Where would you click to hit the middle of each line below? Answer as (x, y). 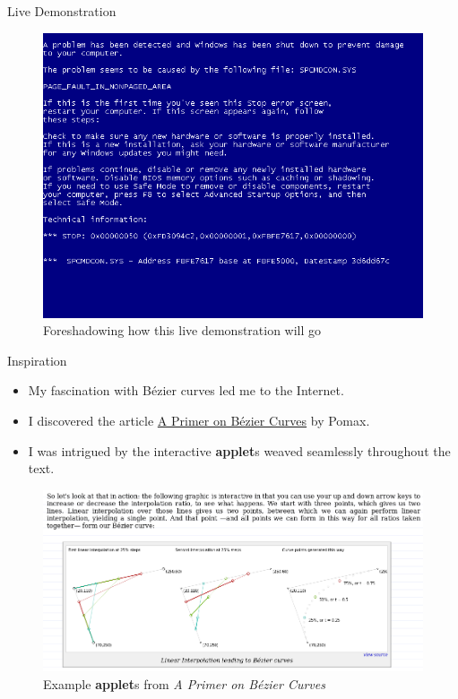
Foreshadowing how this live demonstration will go (182, 330)
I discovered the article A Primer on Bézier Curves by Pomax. (199, 420)
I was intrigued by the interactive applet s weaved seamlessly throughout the (239, 450)
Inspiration (37, 360)
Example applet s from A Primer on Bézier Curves (184, 684)
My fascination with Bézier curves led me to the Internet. (186, 390)
